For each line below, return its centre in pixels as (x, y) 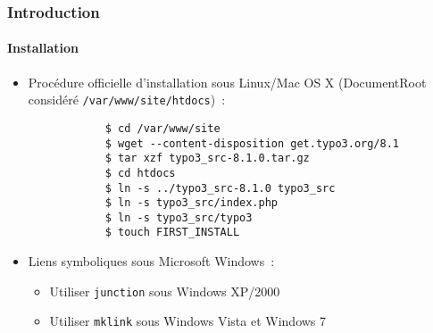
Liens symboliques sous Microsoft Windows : (151, 261)
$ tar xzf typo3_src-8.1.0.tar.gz (207, 158)
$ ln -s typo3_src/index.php (191, 203)
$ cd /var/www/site (162, 128)
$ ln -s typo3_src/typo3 (179, 217)
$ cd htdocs (140, 173)
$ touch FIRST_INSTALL (172, 233)
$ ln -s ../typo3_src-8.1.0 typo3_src (220, 188)
